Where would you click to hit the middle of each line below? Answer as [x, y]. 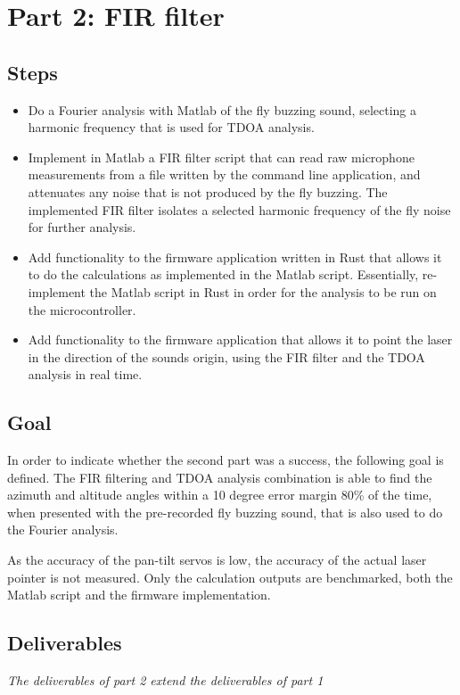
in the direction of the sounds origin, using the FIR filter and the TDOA [226, 356]
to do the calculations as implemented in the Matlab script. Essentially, [223, 274]
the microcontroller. [82, 309]
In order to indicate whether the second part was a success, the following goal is [226, 460]
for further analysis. [82, 227]
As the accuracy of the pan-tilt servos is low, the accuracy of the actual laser [217, 560]
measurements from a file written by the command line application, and [224, 174]
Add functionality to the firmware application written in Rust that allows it [235, 256]
